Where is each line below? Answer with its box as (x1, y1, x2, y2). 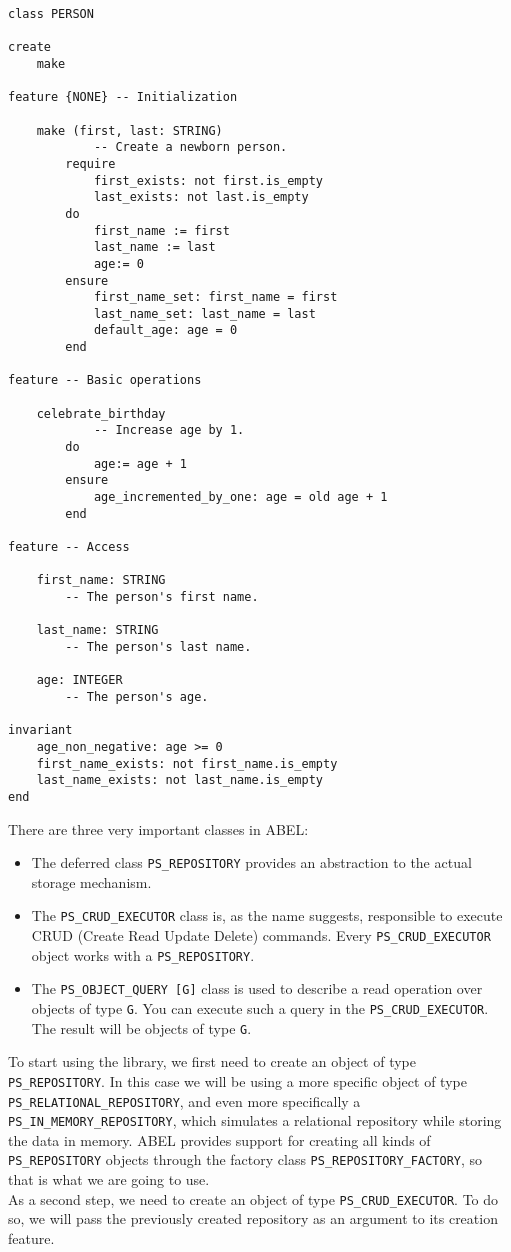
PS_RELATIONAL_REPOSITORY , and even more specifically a (8, 1090, 361, 1111)
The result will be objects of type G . (31, 1017, 252, 1038)
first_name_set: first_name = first (93, 290, 338, 305)
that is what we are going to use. (8, 1169, 210, 1190)
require (65, 156, 116, 171)
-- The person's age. (65, 689, 209, 704)
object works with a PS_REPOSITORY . (31, 944, 255, 965)
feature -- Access (8, 540, 130, 554)
